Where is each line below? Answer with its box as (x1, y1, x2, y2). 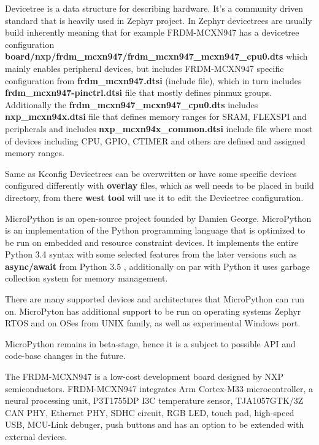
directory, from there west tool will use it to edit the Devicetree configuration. (5, 191, 304, 203)
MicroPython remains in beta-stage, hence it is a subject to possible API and (5, 337, 296, 350)
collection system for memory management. (5, 272, 168, 285)
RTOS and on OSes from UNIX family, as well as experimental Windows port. (5, 317, 301, 329)
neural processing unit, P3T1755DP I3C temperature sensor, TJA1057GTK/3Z (5, 394, 304, 407)
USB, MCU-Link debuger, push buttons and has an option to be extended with (5, 418, 304, 431)
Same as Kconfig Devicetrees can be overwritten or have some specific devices (5, 167, 297, 179)
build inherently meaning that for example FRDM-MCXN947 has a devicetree (5, 26, 299, 39)
